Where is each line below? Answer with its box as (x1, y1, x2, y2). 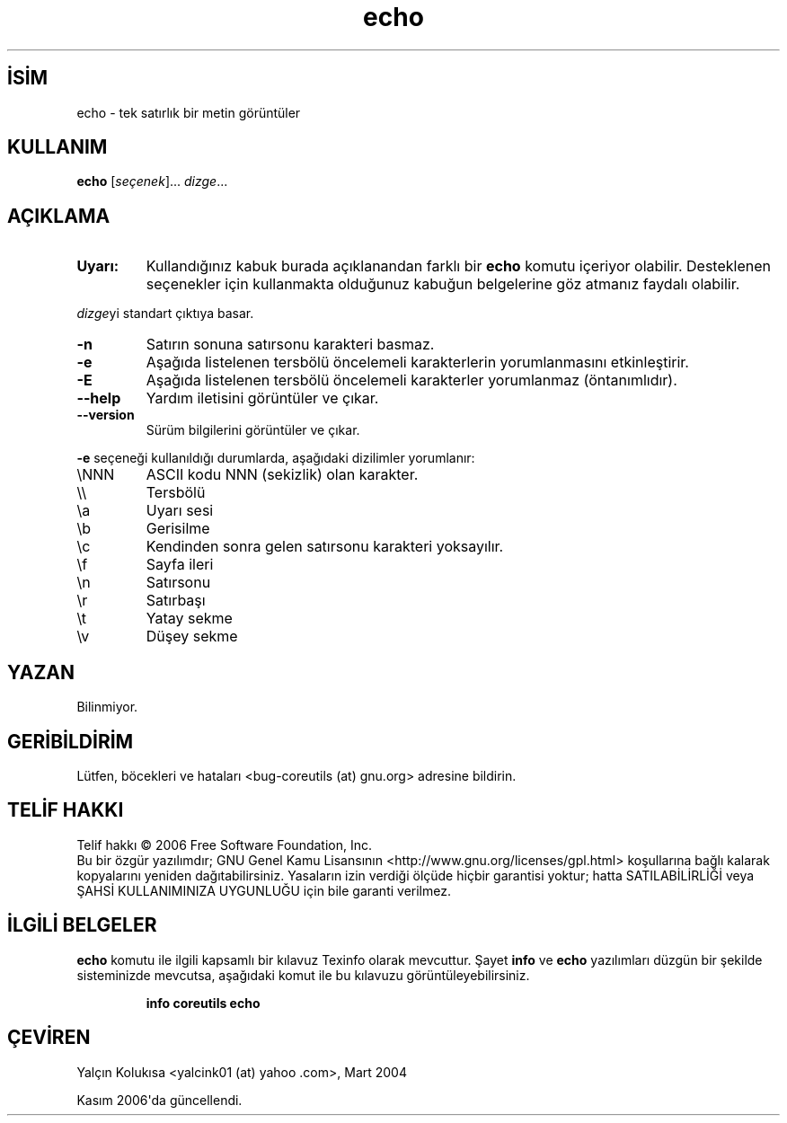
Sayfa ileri (146, 555, 214, 574)
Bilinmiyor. (76, 699, 138, 715)
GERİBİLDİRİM (7, 730, 134, 753)
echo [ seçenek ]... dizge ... (76, 173, 228, 190)
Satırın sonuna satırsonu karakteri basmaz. (146, 335, 435, 354)
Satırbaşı (146, 591, 206, 610)
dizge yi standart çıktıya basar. (76, 305, 254, 322)
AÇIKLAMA (7, 204, 111, 227)
